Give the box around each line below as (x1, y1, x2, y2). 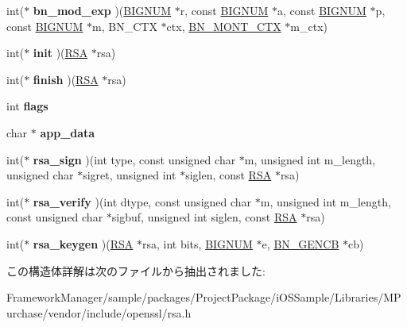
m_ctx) (290, 17, 328, 34)
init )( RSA (33, 44, 88, 61)
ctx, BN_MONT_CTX (166, 17, 281, 34)
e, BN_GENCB (262, 235, 339, 252)
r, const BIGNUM (180, 2, 269, 18)
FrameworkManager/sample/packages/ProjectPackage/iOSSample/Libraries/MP (6, 289, 401, 306)
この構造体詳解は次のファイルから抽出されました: (6, 262, 266, 279)
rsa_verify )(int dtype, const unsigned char (33, 193, 252, 210)
